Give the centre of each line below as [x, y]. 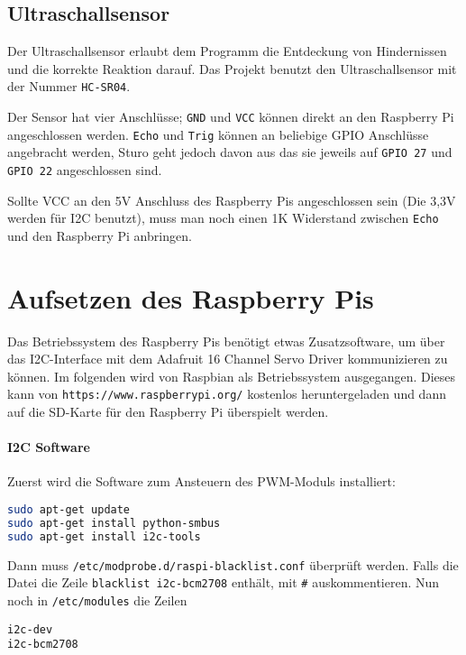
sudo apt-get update [69, 510]
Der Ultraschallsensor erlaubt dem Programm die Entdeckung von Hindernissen [227, 51]
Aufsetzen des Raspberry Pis [191, 297]
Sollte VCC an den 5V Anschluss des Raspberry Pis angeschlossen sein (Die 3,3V [232, 200]
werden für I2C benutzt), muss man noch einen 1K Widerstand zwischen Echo [223, 218]
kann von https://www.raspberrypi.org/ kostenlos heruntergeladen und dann [227, 394]
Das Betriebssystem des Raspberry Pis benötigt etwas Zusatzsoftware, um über [226, 341]
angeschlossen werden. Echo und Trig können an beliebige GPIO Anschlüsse [218, 134]
